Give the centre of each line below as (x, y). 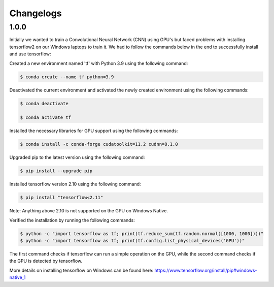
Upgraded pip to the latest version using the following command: (77, 157)
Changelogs (36, 13)
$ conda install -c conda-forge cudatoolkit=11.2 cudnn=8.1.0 (99, 144)
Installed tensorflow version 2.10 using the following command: (75, 184)
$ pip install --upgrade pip (56, 171)
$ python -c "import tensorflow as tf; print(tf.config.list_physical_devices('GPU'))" (132, 241)
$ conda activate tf (45, 118)
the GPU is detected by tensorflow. (46, 261)
